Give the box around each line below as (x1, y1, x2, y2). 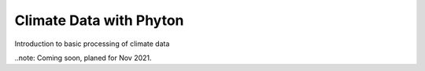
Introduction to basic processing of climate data (14, 39, 170, 48)
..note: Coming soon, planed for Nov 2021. (14, 53, 153, 62)
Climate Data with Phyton (14, 12, 184, 29)
